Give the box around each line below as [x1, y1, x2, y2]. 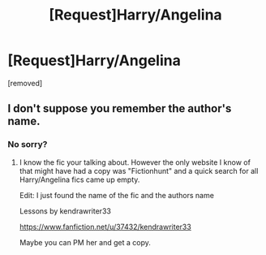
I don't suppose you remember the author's [7, 102, 232, 115]
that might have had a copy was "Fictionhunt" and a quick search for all [19, 166, 259, 175]
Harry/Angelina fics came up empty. [19, 175, 140, 184]
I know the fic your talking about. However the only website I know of [19, 157, 251, 167]
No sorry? [7, 139, 48, 150]
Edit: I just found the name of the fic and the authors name [19, 190, 214, 200]
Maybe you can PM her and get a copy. [19, 237, 151, 247]
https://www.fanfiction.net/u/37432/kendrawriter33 [19, 222, 191, 231]
